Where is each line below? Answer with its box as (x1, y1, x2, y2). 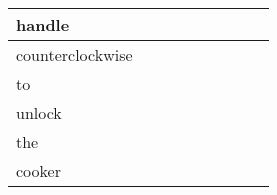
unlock (16, 101, 62, 124)
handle (16, 13, 70, 36)
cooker (16, 159, 61, 182)
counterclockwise (16, 43, 133, 66)
